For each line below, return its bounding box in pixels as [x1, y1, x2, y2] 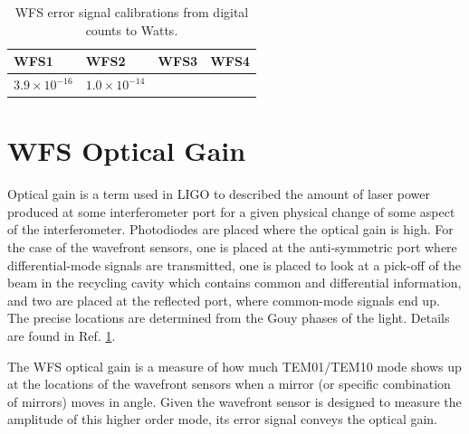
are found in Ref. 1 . [7, 326, 116, 344]
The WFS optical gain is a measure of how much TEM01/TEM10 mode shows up [7, 356, 462, 375]
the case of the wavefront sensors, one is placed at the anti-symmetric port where [7, 238, 457, 257]
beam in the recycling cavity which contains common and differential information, [7, 273, 462, 292]
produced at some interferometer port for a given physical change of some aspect [7, 202, 455, 221]
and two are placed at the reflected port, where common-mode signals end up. [7, 290, 440, 309]
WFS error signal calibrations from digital [14, 3, 249, 21]
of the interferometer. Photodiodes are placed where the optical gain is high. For [7, 220, 454, 239]
